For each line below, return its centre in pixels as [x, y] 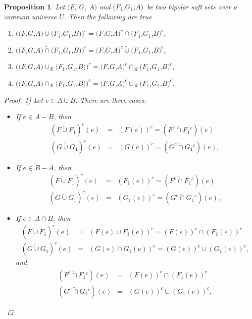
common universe [30, 16]
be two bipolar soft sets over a [192, 6]
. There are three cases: [111, 99]
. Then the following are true [108, 16]
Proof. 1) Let [24, 99]
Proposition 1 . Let [34, 6]
